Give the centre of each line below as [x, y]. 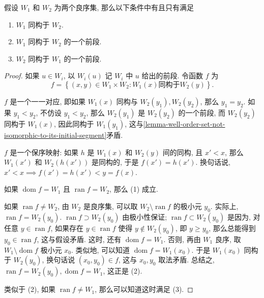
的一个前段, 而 [202, 112]
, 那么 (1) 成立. [134, 189]
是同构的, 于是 [115, 162]
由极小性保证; [145, 216]
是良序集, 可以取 [110, 206]
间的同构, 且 [183, 152]
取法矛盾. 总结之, [186, 260]
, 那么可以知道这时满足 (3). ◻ [144, 289]
